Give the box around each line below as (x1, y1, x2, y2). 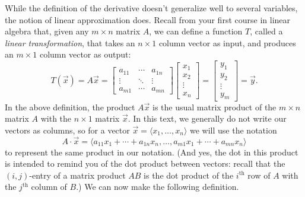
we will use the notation (190, 123, 277, 136)
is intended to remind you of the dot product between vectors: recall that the (5, 157, 285, 170)
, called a (250, 25, 283, 37)
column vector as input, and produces (158, 36, 296, 49)
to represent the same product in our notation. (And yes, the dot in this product (5, 145, 298, 158)
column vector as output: (39, 48, 131, 61)
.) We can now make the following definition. (76, 180, 239, 193)
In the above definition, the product (5, 100, 135, 113)
